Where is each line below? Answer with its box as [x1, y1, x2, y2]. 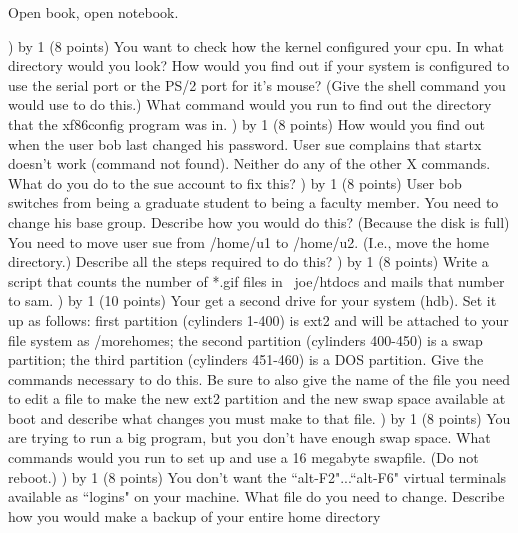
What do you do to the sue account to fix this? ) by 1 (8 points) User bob [8, 172, 462, 193]
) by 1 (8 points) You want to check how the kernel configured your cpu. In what [8, 35, 505, 56]
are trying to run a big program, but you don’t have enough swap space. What [8, 427, 491, 448]
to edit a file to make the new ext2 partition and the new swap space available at [8, 388, 506, 409]
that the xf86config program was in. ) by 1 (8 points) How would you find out [8, 113, 486, 134]
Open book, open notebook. [8, 2, 179, 22]
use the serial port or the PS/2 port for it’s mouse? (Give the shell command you [8, 74, 506, 95]
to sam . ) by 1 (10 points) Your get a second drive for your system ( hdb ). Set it [8, 290, 497, 311]
